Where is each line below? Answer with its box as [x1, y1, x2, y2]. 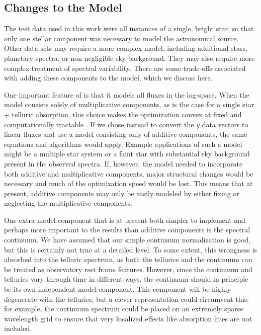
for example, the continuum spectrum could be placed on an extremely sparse [4, 303, 243, 314]
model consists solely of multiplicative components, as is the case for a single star [4, 99, 254, 110]
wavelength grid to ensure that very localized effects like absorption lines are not [4, 313, 252, 323]
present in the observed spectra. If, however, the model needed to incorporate [4, 158, 243, 169]
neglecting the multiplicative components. [4, 198, 132, 208]
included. [4, 323, 32, 333]
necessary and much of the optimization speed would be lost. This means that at [4, 178, 253, 189]
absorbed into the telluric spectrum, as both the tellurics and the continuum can [4, 254, 252, 265]
